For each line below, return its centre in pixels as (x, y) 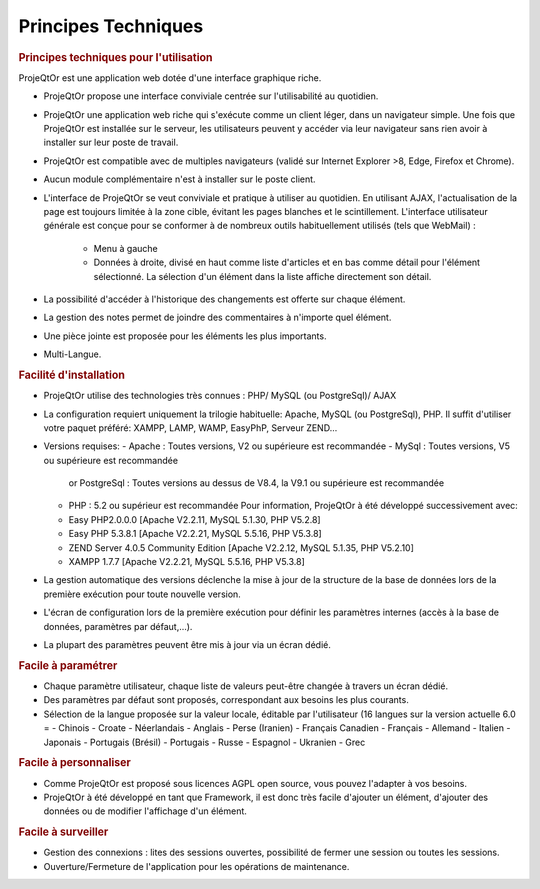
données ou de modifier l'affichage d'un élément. (145, 811)
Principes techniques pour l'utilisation (116, 57)
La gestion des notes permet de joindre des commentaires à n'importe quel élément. (217, 317)
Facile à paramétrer (68, 665)
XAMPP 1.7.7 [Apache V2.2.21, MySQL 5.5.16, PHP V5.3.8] (186, 562)
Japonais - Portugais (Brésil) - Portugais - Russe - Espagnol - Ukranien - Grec (204, 742)
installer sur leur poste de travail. (111, 142)
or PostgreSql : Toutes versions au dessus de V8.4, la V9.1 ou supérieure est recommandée (256, 483)
